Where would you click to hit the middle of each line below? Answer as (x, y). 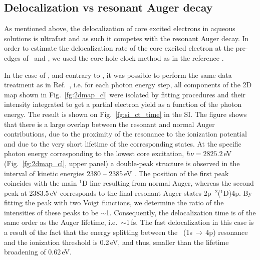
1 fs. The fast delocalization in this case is (190, 222)
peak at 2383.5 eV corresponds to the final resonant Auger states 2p (108, 192)
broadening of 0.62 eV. (38, 252)
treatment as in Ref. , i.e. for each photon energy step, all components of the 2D (128, 85)
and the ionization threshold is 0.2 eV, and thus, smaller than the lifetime (116, 242)
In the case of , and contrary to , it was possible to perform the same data (118, 75)
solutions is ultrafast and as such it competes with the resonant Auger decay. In (126, 38)
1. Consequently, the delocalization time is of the (181, 212)
